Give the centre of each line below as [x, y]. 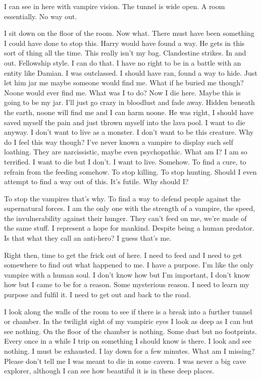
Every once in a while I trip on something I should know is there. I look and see [128, 341]
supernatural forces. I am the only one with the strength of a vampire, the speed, [130, 208]
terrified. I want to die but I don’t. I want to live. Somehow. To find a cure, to [125, 161]
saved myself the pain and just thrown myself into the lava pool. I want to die [125, 122]
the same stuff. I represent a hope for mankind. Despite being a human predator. [129, 228]
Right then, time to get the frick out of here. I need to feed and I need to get [123, 255]
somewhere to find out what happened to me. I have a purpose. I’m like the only [129, 265]
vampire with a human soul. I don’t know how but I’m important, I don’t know [127, 274]
